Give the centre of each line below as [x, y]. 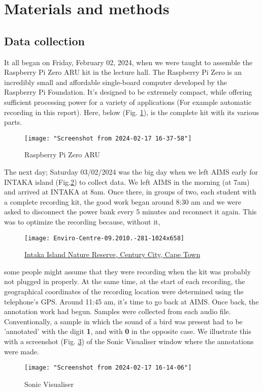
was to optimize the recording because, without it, [82, 221]
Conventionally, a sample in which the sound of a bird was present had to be [123, 321]
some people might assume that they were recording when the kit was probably [128, 271]
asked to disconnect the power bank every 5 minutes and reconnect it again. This [130, 212]
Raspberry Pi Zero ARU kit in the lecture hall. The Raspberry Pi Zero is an [123, 72]
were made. [22, 351]
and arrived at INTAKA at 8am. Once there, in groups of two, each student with [130, 192]
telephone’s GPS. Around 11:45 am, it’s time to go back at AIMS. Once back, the [131, 301]
